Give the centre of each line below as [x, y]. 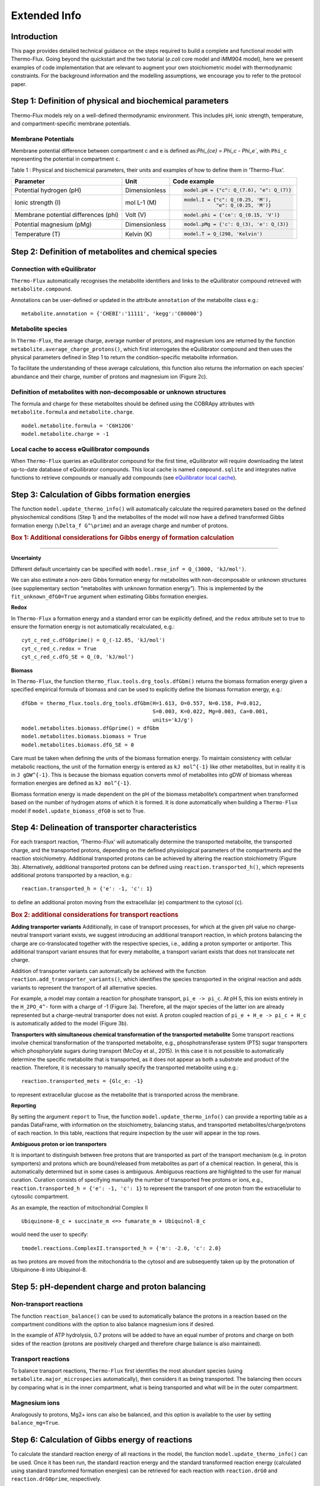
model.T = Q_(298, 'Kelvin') [223, 234]
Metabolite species [39, 329]
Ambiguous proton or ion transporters [59, 1144]
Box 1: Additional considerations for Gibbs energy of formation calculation [122, 538]
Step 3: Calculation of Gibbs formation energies [101, 494]
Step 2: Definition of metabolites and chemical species [114, 252]
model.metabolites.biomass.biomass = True [84, 736]
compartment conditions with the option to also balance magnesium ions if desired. [113, 1324]
